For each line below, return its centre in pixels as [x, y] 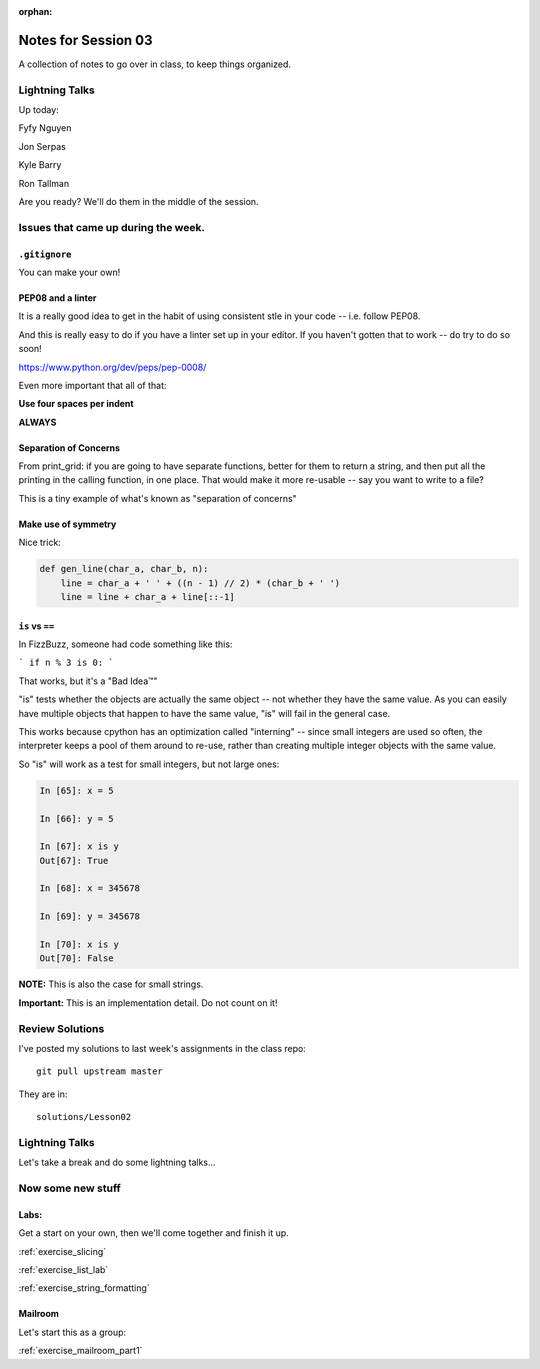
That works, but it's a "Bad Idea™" [88, 681]
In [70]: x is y [79, 944]
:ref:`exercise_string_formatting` [84, 1288]
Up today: [38, 110]
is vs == [36, 626]
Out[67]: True [74, 860]
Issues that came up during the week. [111, 227]
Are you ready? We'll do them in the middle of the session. [138, 201]
